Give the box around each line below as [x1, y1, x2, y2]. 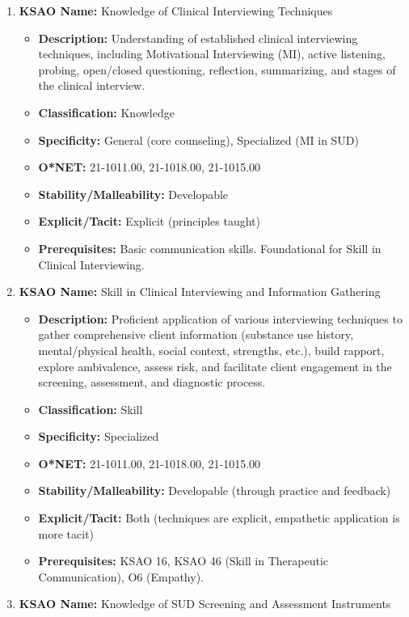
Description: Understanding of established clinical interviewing [38, 29, 358, 46]
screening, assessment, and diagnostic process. [38, 374, 266, 391]
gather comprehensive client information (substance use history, [38, 326, 354, 343]
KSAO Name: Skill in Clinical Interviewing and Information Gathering [19, 283, 381, 300]
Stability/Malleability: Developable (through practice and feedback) [38, 482, 391, 499]
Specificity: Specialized [38, 428, 159, 445]
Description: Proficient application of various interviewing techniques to [38, 310, 403, 327]
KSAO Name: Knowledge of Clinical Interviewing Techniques [19, 2, 333, 19]
